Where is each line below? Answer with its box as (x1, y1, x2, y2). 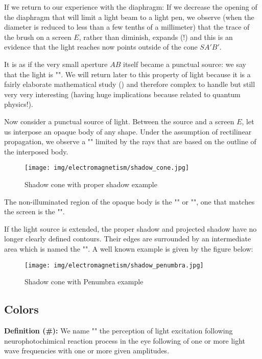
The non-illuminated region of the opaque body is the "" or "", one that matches (4, 196, 255, 207)
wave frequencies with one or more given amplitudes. (4, 345, 170, 356)
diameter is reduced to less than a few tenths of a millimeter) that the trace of (4, 21, 250, 32)
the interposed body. (4, 146, 68, 156)
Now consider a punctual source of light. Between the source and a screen (4, 116, 234, 126)
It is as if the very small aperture (4, 58, 108, 69)
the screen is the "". (4, 206, 65, 217)
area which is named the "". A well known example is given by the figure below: (4, 243, 253, 254)
